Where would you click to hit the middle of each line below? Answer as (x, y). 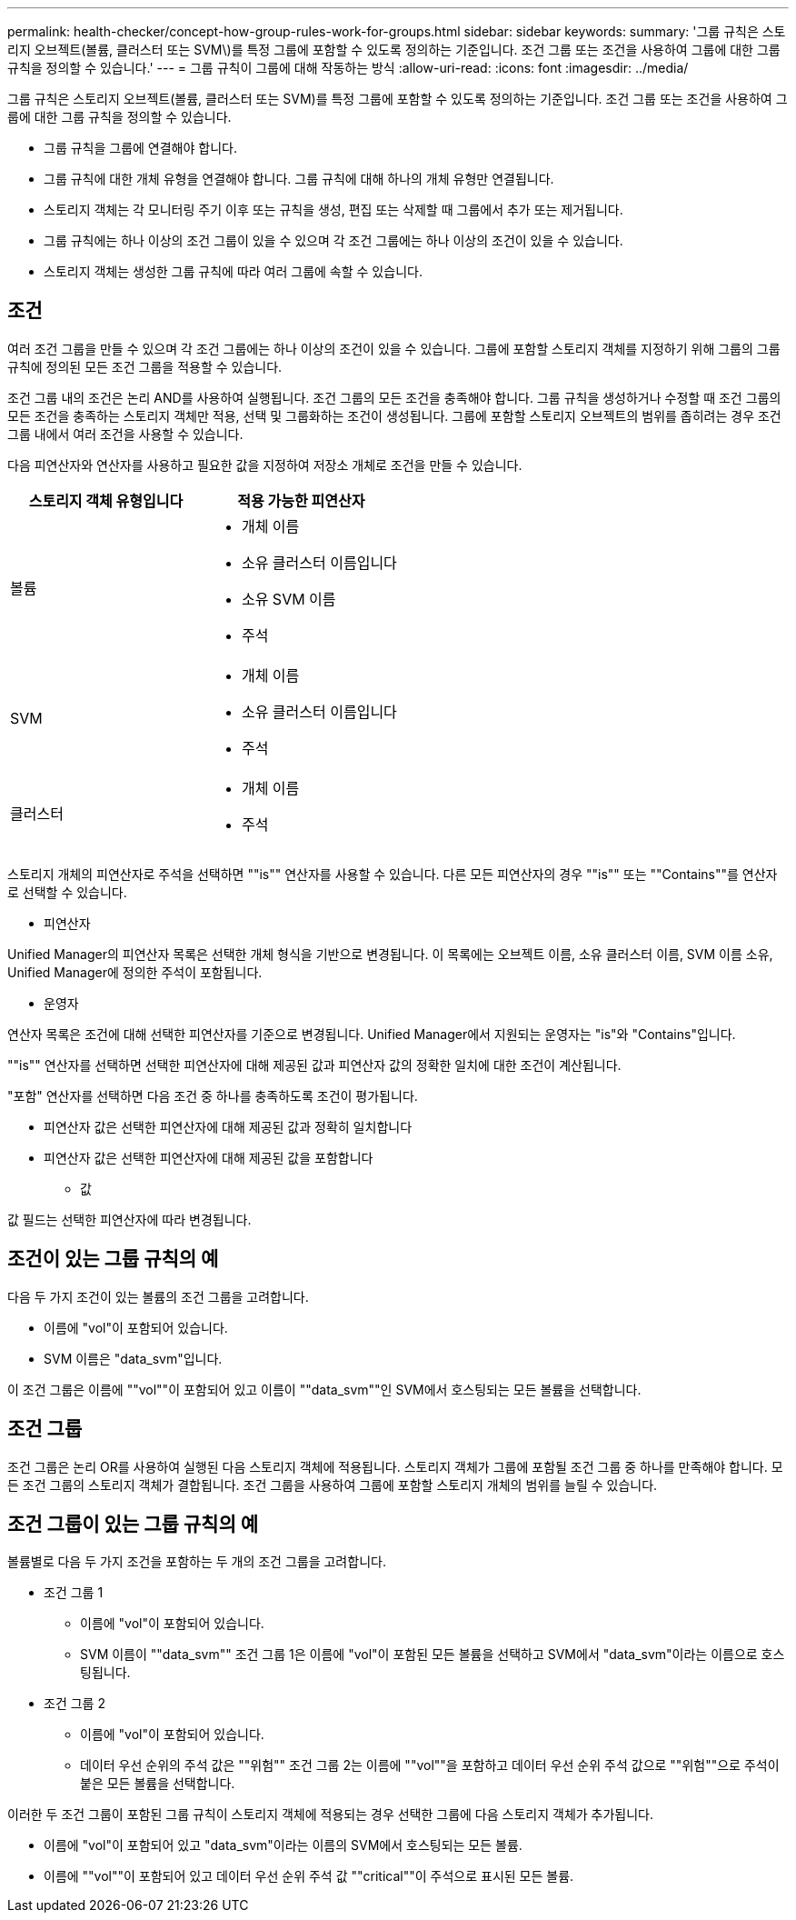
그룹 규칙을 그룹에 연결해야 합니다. (140, 148)
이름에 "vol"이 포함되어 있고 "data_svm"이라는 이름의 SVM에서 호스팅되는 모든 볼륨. (283, 1845)
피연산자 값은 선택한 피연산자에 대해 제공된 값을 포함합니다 (209, 1157)
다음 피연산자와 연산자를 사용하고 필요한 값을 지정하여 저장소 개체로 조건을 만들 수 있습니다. (265, 465)
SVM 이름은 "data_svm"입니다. (133, 1358)
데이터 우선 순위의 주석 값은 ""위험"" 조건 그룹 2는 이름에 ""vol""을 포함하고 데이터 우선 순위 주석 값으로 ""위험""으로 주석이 (430, 1765)
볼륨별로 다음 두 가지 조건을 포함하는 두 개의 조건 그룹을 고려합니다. (197, 1562)
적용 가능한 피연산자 (301, 500)
